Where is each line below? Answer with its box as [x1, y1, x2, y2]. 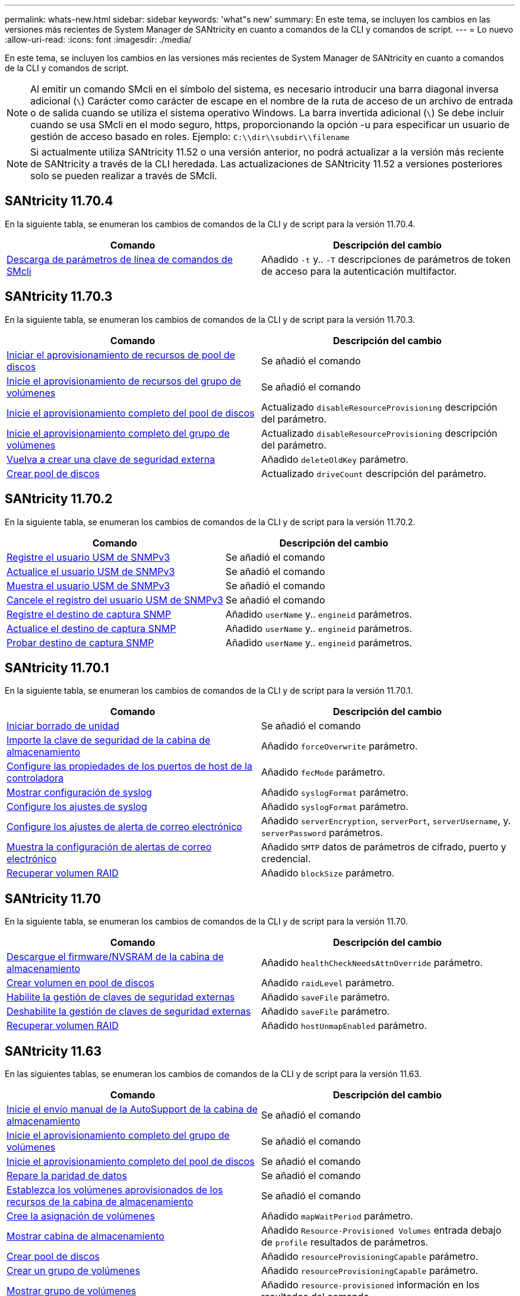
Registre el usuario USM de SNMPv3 [7, 551, 170, 563]
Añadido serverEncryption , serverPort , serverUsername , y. [261, 815, 511, 827]
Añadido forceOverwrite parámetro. [261, 740, 418, 752]
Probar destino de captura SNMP [7, 636, 154, 649]
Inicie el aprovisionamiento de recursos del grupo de [7, 374, 242, 387]
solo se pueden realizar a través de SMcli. [30, 170, 217, 182]
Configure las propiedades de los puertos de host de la [7, 760, 253, 773]
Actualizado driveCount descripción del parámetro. [261, 467, 487, 479]
